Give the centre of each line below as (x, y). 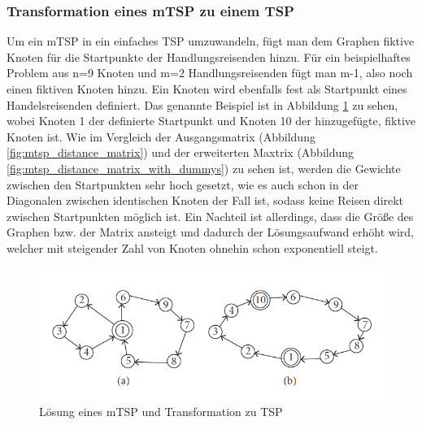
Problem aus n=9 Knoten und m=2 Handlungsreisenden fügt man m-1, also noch (210, 73)
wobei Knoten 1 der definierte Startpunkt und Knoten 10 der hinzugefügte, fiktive (211, 121)
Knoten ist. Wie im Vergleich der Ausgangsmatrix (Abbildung (161, 136)
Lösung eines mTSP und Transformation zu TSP (161, 411)
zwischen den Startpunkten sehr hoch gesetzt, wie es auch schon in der (183, 184)
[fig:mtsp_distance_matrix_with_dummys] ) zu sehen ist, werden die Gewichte (204, 168)
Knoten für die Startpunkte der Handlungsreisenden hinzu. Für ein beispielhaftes (209, 56)
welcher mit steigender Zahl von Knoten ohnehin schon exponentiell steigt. (192, 247)
